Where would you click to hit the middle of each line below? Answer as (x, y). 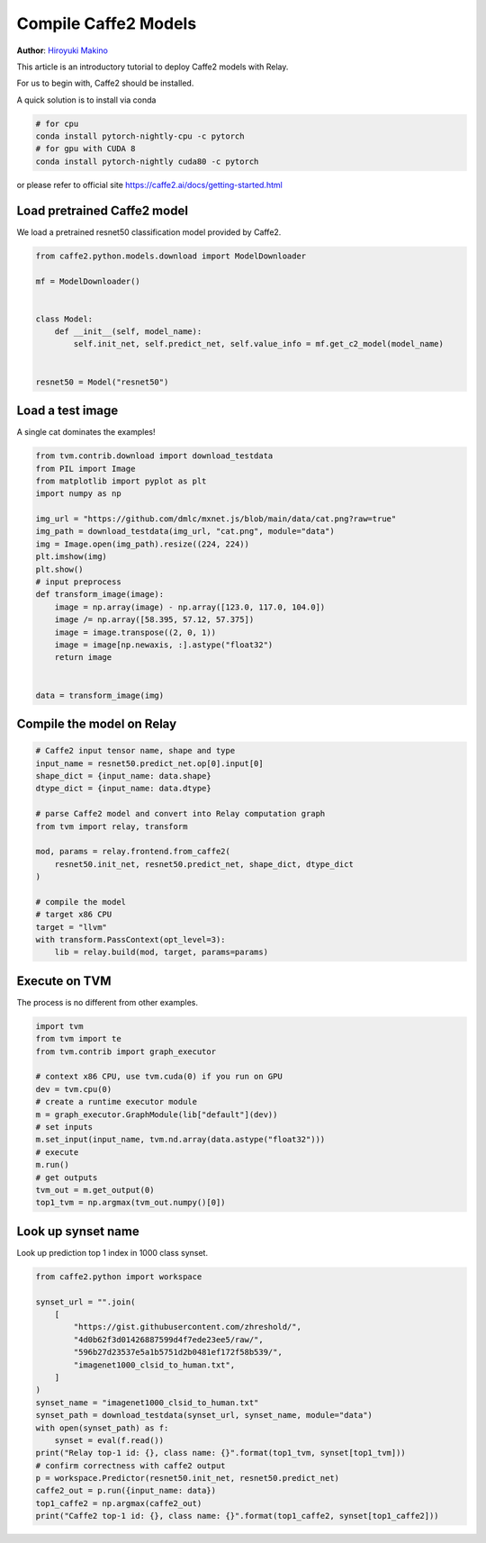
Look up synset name (78, 1231)
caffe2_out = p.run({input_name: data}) (126, 1491)
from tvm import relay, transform (112, 826)
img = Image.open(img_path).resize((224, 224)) (142, 544)
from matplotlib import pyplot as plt (121, 481)
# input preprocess (78, 582)
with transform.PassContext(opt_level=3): (130, 940)
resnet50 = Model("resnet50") (102, 382)
